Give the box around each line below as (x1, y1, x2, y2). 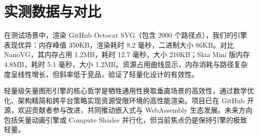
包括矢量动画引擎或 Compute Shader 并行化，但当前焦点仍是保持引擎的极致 (4, 114, 248, 125)
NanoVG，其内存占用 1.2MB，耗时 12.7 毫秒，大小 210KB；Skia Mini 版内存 (4, 49, 250, 60)
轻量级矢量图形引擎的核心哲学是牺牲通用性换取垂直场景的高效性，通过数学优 (4, 85, 254, 96)
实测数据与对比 (4, 1, 102, 21)
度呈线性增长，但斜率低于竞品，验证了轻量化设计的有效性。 (4, 68, 198, 79)
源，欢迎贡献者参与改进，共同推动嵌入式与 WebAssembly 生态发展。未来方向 (4, 105, 253, 115)
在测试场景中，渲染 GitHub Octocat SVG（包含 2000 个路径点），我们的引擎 (4, 30, 248, 40)
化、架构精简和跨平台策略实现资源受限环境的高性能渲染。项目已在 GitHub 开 (4, 95, 254, 105)
